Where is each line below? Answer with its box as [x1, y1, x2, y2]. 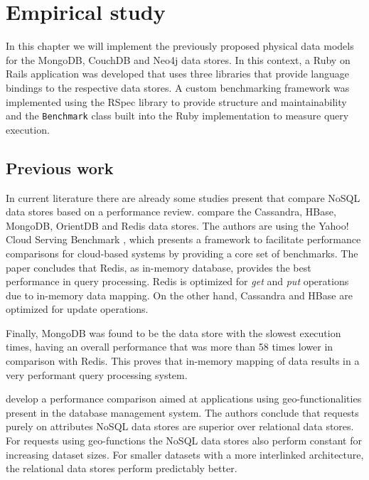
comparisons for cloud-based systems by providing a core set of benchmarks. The [6, 245, 358, 260]
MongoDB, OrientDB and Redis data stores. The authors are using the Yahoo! [6, 218, 349, 233]
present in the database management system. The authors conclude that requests [6, 405, 359, 420]
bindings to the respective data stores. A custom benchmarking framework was [6, 80, 350, 95]
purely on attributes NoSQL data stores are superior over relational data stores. [6, 419, 354, 434]
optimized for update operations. [6, 302, 149, 316]
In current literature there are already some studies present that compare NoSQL [6, 190, 360, 205]
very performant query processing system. [6, 367, 188, 382]
